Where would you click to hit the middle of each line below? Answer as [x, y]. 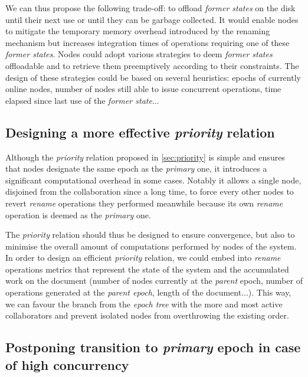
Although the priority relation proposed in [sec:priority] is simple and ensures [145, 157]
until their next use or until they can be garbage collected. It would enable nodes [152, 19]
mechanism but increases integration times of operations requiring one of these [148, 42]
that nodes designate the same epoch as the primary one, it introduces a [136, 168]
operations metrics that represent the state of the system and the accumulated [147, 269]
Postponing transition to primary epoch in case [153, 347]
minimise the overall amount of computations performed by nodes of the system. [151, 246]
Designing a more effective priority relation [140, 132]
